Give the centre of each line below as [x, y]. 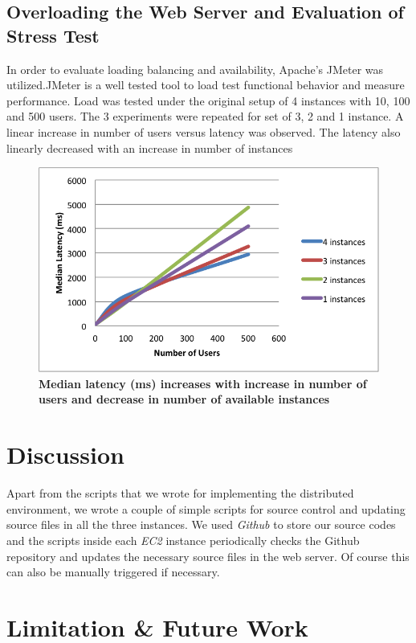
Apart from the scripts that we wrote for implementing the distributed [180, 493]
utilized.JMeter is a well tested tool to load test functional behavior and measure [206, 85]
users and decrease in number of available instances [184, 399]
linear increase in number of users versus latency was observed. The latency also [204, 131]
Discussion [65, 455]
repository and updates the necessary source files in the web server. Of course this [208, 556]
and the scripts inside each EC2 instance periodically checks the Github [183, 540]
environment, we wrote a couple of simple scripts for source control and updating [206, 508]
